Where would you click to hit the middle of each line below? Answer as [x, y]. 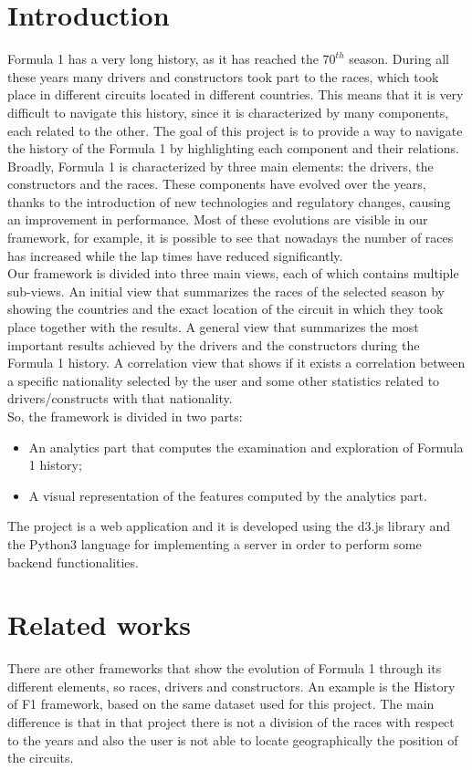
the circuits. [41, 758]
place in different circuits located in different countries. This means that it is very [236, 94]
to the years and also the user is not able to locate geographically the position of [233, 739]
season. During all [399, 59]
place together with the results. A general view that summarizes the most [213, 327]
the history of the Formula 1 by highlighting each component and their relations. [233, 148]
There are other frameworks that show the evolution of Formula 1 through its [225, 668]
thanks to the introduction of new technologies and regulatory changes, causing [229, 201]
